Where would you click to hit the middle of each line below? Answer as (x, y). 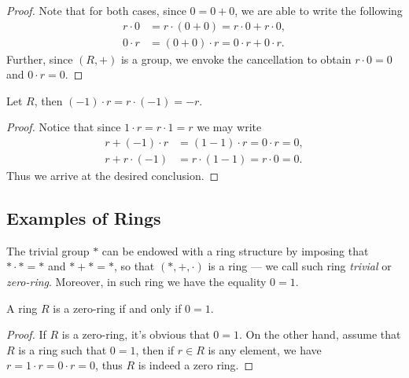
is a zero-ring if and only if (117, 308)
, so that (134, 266)
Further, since (40, 59)
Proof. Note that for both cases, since (96, 10)
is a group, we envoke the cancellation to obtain (236, 59)
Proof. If (26, 334)
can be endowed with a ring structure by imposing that (235, 250)
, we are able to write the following (319, 10)
